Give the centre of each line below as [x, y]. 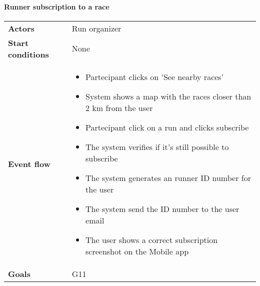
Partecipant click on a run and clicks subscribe [167, 127]
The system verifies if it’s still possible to [157, 146]
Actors [21, 28]
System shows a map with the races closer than [168, 96]
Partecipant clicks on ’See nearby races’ [155, 76]
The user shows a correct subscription [152, 239]
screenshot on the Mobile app [137, 251]
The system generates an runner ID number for [168, 177]
